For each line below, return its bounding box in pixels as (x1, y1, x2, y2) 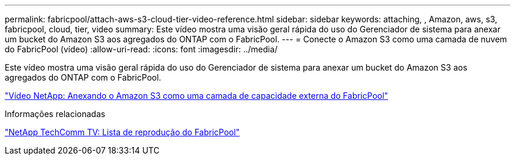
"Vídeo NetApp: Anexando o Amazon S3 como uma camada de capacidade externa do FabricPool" (5, 91, 389, 101)
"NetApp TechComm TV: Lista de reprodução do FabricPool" (5, 127, 240, 137)
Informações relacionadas (5, 109, 105, 119)
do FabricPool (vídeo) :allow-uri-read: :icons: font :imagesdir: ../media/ (5, 44, 278, 54)
